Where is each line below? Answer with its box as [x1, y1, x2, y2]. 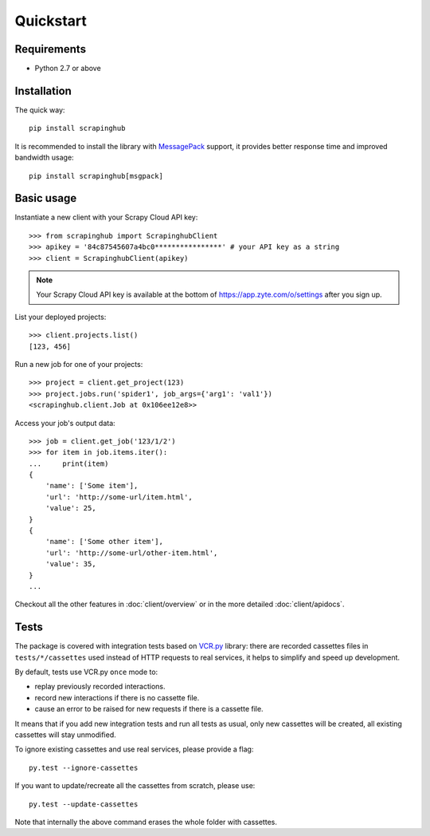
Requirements [14, 42, 87, 56]
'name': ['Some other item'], [45, 537, 163, 546]
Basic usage [14, 191, 77, 205]
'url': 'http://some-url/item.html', [45, 492, 193, 502]
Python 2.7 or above [34, 64, 101, 73]
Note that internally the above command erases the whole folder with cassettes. [14, 817, 278, 826]
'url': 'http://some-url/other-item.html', [45, 548, 218, 558]
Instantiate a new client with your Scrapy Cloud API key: [14, 212, 198, 223]
